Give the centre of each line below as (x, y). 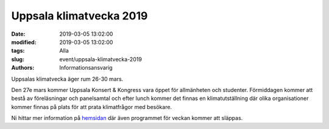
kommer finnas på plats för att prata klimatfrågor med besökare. (92, 107)
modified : (24, 42)
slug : (18, 59)
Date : (18, 34)
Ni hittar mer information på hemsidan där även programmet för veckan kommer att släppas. (127, 118)
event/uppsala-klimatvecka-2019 (101, 59)
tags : (18, 51)
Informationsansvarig (86, 68)
